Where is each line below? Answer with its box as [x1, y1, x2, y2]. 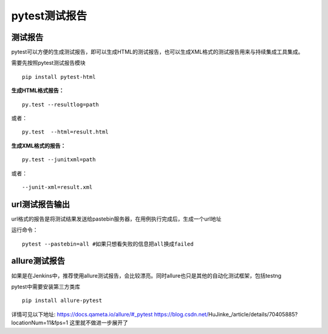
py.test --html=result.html [22, 129, 109, 136]
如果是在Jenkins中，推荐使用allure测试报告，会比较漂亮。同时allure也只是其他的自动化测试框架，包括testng [11, 272, 282, 279]
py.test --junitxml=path [22, 156, 96, 163]
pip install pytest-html [22, 73, 96, 80]
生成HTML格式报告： [11, 87, 64, 94]
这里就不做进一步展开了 [69, 319, 129, 327]
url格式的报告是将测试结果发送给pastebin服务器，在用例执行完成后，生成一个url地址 [11, 215, 222, 222]
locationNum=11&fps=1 [11, 319, 69, 327]
